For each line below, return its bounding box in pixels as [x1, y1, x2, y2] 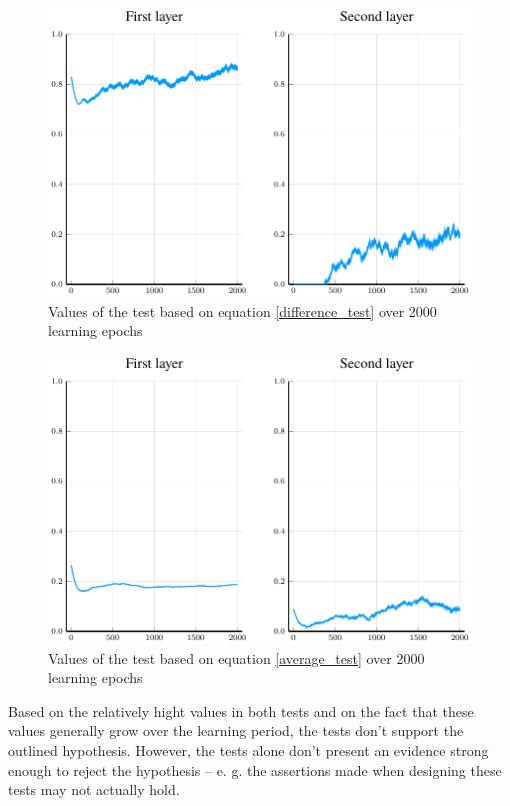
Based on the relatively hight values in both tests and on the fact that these [8, 700, 474, 721]
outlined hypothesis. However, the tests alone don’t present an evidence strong [8, 739, 489, 760]
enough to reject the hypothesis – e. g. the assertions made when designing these [8, 759, 502, 780]
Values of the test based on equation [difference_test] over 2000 [48, 300, 437, 321]
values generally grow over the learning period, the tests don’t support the [8, 720, 464, 741]
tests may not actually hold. [8, 779, 180, 800]
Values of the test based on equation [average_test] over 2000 [48, 647, 425, 668]
